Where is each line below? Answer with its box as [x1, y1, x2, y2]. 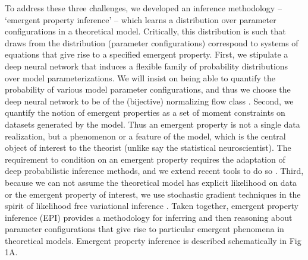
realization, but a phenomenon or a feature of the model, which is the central [5, 129, 286, 142]
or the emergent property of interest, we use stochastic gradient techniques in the [5, 188, 301, 200]
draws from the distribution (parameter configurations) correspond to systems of [5, 36, 298, 49]
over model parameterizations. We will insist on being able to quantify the [5, 71, 275, 84]
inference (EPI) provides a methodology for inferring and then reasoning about [5, 211, 293, 223]
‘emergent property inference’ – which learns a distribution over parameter [5, 13, 276, 26]
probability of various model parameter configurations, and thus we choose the [5, 83, 291, 96]
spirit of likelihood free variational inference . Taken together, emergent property [5, 199, 298, 212]
